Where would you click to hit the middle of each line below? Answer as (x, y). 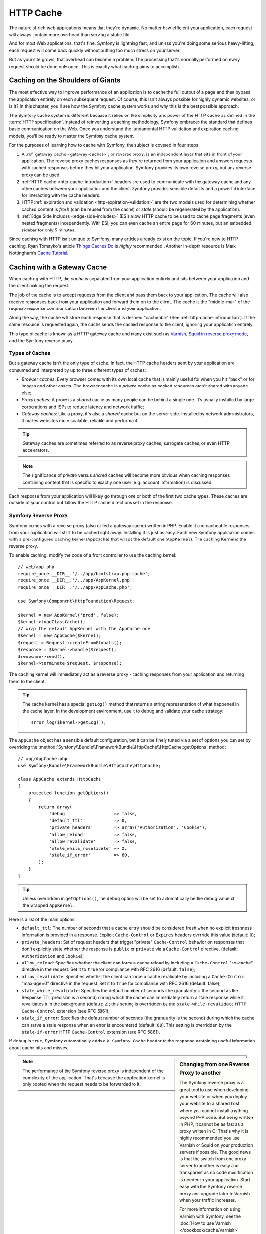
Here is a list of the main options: (43, 919)
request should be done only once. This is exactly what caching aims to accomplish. (95, 66)
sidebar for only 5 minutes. (49, 230)
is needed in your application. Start (215, 1179)
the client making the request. (39, 286)
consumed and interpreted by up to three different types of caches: (78, 370)
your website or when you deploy (213, 1097)
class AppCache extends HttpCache (59, 779)
